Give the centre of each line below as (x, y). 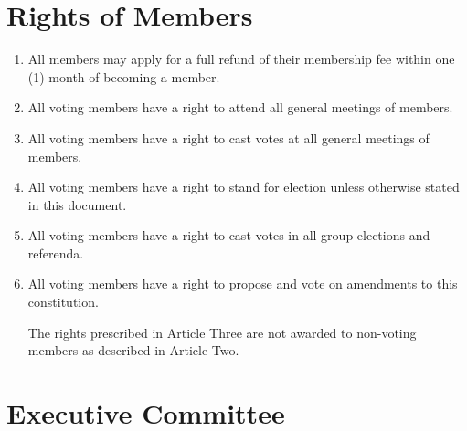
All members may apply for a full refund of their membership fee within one (241, 59)
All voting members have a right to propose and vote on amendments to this (243, 284)
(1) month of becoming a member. (124, 76)
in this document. (77, 204)
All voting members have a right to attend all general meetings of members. (240, 107)
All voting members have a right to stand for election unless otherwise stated (244, 187)
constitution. (63, 302)
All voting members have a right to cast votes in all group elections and (229, 235)
